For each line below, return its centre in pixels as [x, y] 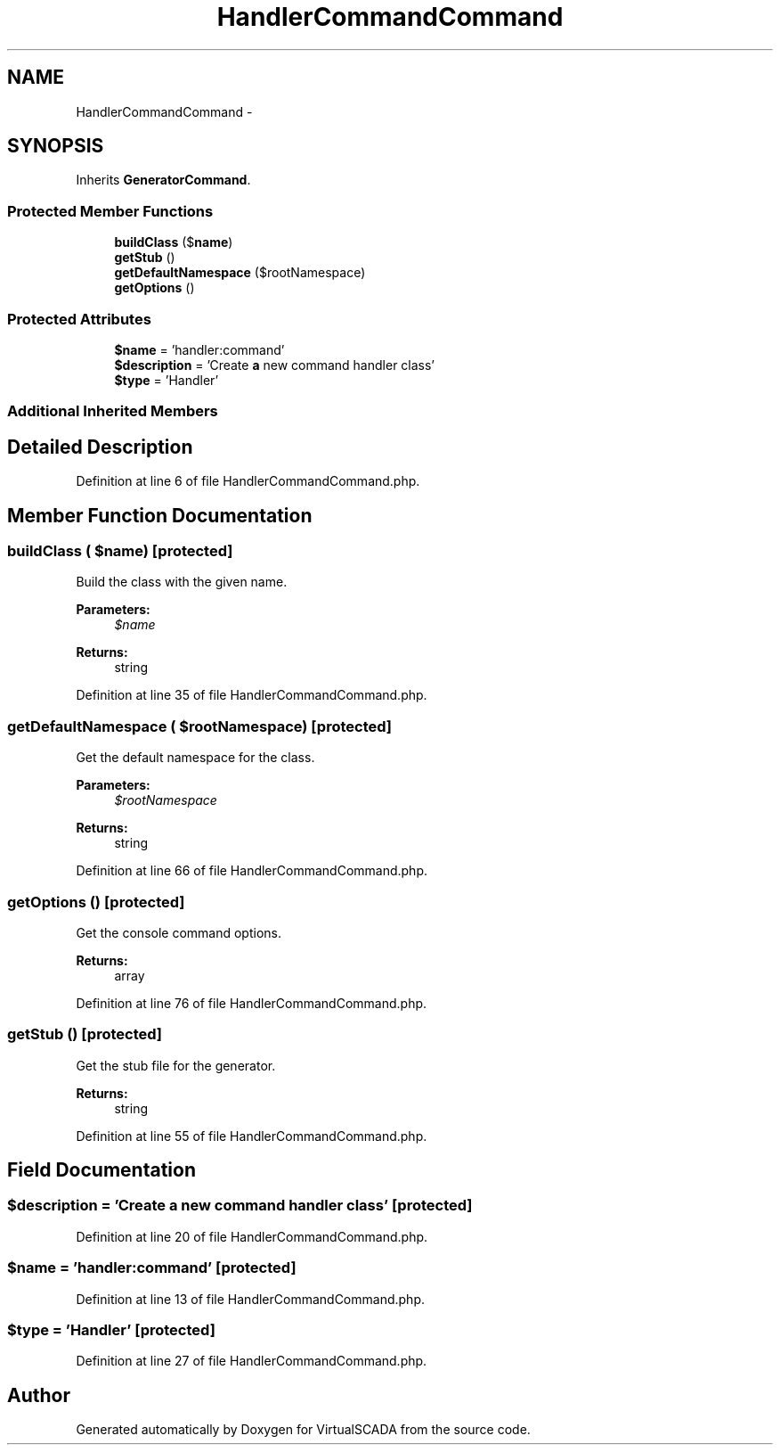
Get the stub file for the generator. [176, 1065]
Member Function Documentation [160, 515]
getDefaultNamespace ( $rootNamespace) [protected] [199, 726]
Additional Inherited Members [113, 411]
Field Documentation [102, 1170]
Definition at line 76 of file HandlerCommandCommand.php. [252, 1003]
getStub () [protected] [85, 1034]
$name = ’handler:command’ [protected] [152, 1268]
